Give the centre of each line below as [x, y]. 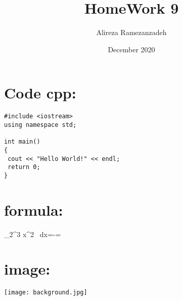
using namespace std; [40, 125]
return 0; [24, 167]
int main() [22, 142]
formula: [34, 209]
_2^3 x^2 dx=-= [33, 234]
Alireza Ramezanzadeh [131, 32]
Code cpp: [40, 93]
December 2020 [131, 49]
